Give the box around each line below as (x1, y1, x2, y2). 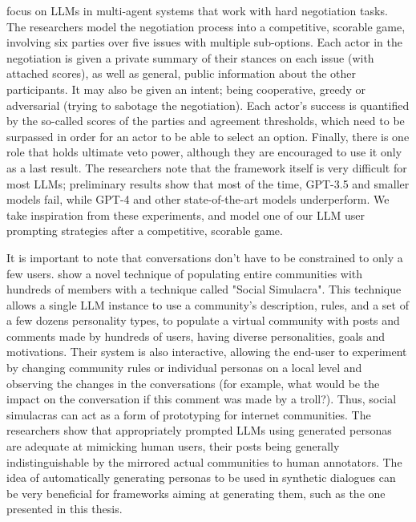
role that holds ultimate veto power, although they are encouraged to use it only (6, 144, 402, 160)
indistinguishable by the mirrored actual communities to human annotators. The (6, 453, 402, 470)
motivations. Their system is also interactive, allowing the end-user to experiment (6, 343, 407, 360)
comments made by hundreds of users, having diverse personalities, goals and (6, 327, 386, 344)
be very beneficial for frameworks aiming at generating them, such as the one (6, 484, 386, 501)
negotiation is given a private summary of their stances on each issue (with (6, 49, 374, 66)
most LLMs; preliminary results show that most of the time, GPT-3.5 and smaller (6, 175, 410, 192)
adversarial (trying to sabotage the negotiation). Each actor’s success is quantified (6, 96, 410, 113)
